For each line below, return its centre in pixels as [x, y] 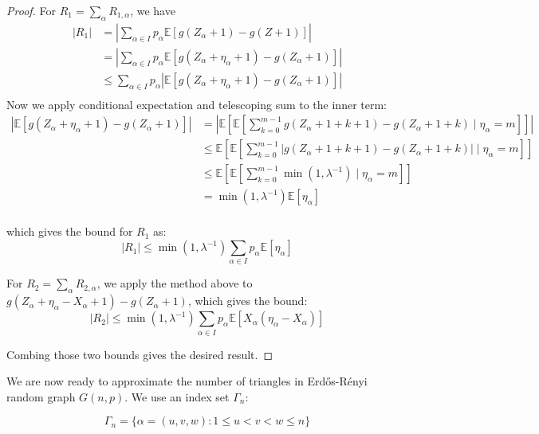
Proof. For [31, 10]
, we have [153, 10]
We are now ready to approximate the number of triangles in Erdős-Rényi [187, 381]
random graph [41, 396]
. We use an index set [177, 396]
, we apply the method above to [175, 283]
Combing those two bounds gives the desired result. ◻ [140, 354]
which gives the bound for [70, 231]
